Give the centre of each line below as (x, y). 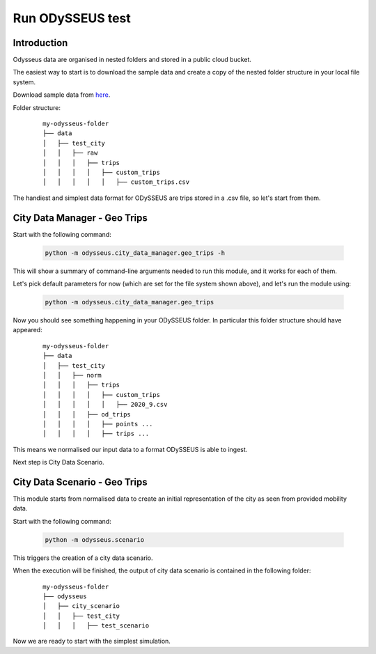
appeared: (28, 330)
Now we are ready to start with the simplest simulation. (92, 641)
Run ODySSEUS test (72, 18)
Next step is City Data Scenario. (58, 462)
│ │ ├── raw (70, 153)
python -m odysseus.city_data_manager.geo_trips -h (135, 253)
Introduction (40, 43)
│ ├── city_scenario (81, 606)
